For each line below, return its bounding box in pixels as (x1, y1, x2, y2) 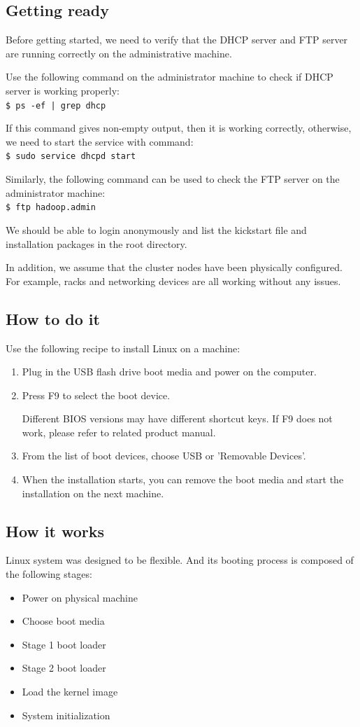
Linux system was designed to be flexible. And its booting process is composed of (6, 553, 354, 567)
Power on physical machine (22, 590, 138, 604)
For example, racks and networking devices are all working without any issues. (6, 273, 341, 288)
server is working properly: (6, 83, 120, 97)
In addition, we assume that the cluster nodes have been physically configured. (6, 260, 343, 275)
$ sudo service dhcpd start (6, 151, 136, 162)
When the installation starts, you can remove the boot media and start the (22, 472, 344, 487)
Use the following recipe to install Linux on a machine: (6, 340, 240, 355)
